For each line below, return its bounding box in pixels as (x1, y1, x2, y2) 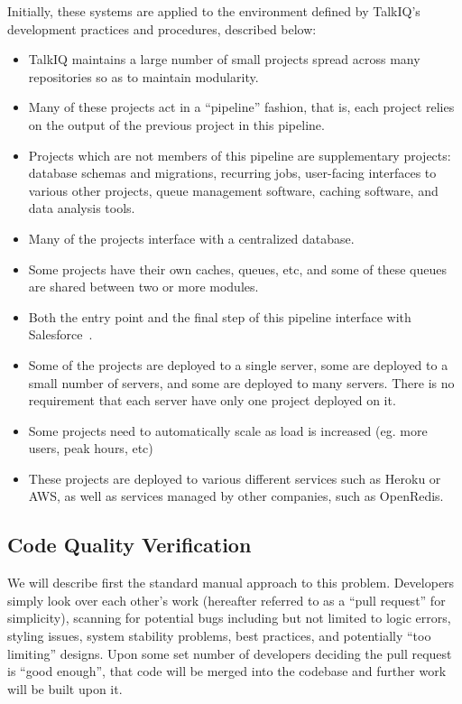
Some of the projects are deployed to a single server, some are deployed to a (28, 355, 448, 374)
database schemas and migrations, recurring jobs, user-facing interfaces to (28, 163, 437, 182)
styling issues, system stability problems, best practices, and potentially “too (7, 626, 431, 645)
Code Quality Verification (7, 531, 252, 559)
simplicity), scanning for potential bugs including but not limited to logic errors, (7, 608, 451, 627)
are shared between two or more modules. (28, 277, 259, 296)
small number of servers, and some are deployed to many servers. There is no (28, 373, 455, 392)
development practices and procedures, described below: (7, 19, 317, 38)
